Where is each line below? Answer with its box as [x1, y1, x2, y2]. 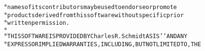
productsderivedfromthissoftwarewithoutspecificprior [7, 11, 184, 19]
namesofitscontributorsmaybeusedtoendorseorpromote [7, 4, 177, 10]
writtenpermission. [7, 20, 70, 27]
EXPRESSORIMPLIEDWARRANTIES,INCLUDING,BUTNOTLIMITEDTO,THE [7, 41, 201, 48]
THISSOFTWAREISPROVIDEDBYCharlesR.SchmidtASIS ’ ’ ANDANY [7, 32, 188, 40]
